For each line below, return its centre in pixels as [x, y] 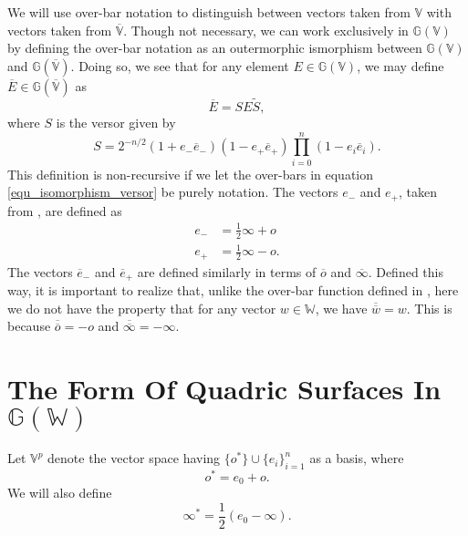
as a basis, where [357, 458]
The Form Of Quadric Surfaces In [224, 389]
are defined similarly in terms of [227, 271]
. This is [429, 308]
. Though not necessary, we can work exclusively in [266, 30]
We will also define [60, 493]
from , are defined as [65, 210]
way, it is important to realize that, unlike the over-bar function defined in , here [233, 290]
